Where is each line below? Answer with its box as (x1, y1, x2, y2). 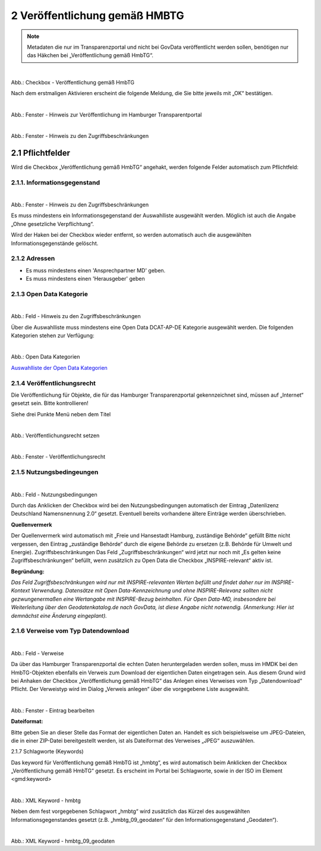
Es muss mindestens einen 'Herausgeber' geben (26, 275, 145, 282)
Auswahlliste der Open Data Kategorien (11, 364, 108, 371)
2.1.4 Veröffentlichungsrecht (11, 379, 96, 387)
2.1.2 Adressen (11, 255, 55, 263)
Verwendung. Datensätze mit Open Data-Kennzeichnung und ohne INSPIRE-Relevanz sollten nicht (31, 587, 273, 594)
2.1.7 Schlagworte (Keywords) (11, 748, 84, 755)
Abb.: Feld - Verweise (11, 649, 64, 657)
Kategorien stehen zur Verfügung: (11, 332, 95, 339)
